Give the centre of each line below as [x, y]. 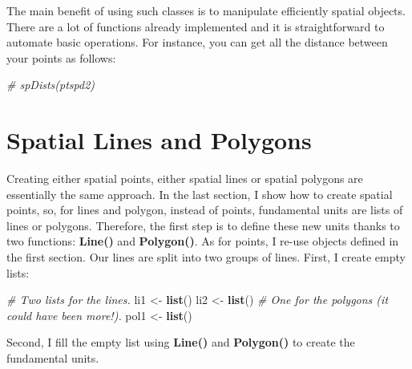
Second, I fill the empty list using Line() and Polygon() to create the [181, 342]
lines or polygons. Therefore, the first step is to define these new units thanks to [203, 225]
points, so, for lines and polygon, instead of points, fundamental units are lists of [205, 210]
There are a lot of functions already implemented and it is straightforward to [196, 26]
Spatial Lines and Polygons [159, 140]
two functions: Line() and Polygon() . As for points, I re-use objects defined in [203, 241]
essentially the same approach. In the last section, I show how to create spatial [200, 194]
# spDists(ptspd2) [51, 85]
